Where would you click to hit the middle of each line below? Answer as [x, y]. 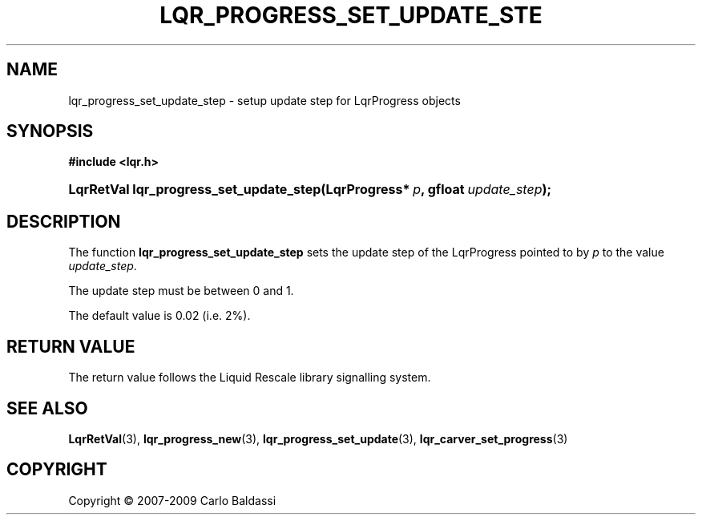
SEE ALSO [47, 408]
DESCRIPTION [64, 221]
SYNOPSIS [50, 131]
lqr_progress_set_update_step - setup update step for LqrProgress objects [264, 100]
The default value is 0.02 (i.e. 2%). [159, 316]
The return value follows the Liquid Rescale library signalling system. [250, 378]
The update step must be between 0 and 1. [181, 291]
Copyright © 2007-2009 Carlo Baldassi [172, 500]
